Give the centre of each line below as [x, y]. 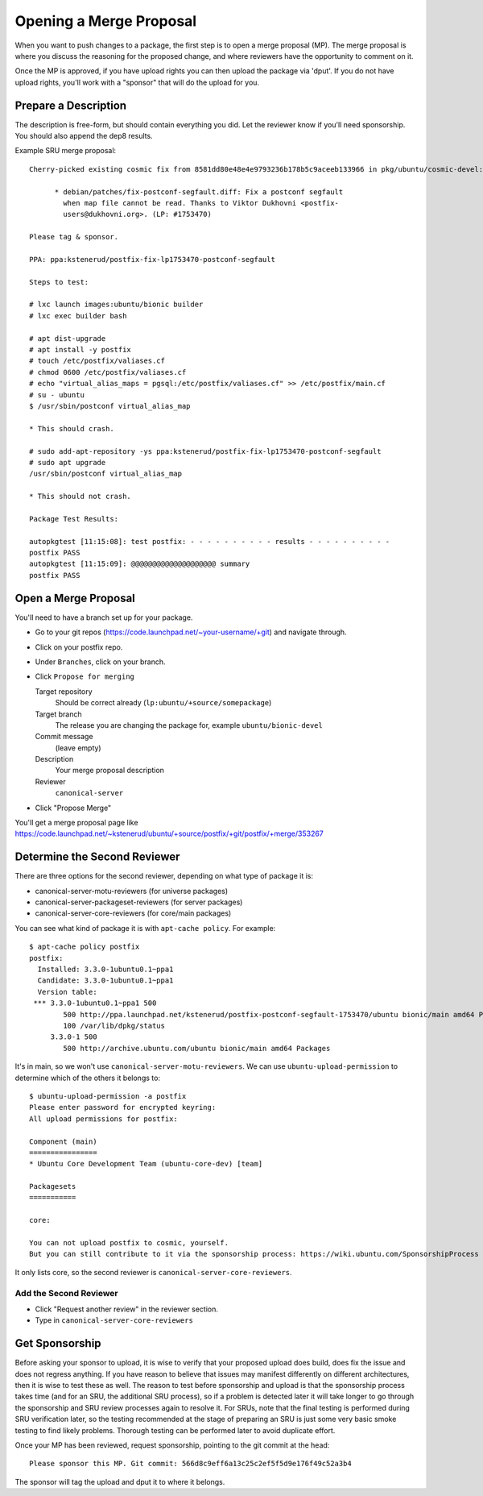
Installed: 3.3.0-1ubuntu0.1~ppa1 [105, 970]
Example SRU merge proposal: [66, 151]
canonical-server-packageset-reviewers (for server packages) [139, 902]
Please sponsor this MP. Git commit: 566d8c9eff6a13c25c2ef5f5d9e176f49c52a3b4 [190, 1464]
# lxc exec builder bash [78, 316]
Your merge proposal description [110, 771]
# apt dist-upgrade [68, 338]
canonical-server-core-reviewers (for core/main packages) [133, 913]
